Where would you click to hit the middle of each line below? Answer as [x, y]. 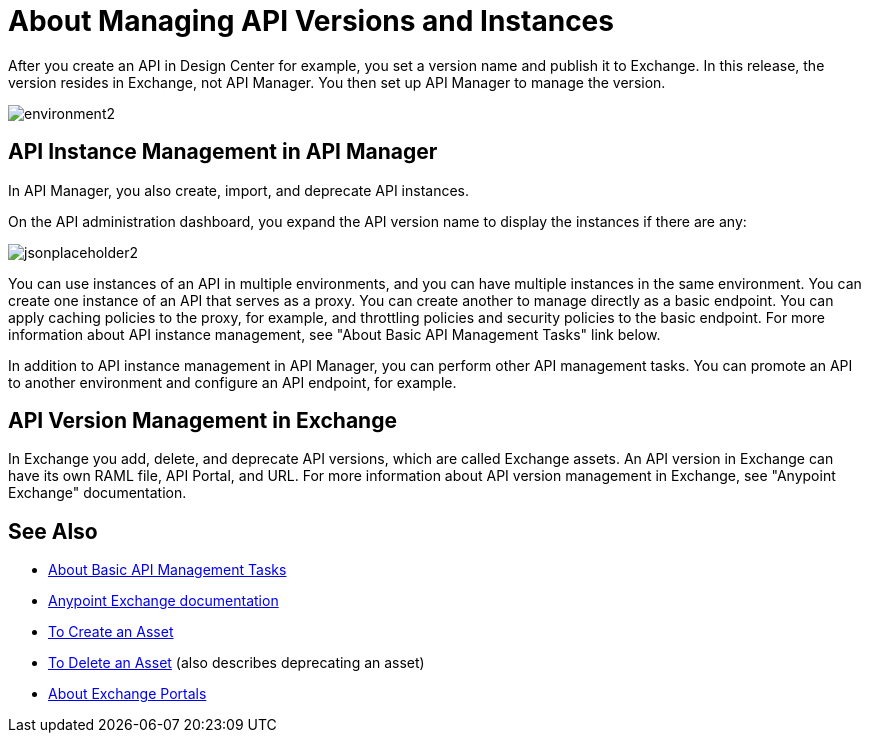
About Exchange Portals [127, 694]
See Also [53, 531]
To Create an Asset [111, 632]
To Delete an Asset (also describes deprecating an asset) [236, 663]
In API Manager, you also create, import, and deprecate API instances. [239, 190]
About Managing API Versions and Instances [311, 21]
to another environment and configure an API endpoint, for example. [232, 382]
